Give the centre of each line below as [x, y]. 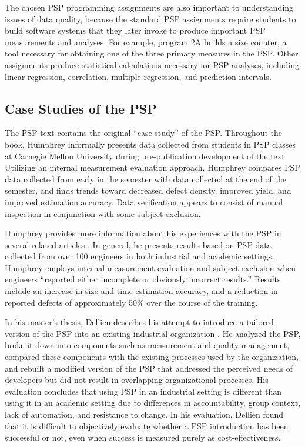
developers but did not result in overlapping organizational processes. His [137, 380]
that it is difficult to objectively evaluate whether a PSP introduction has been [147, 426]
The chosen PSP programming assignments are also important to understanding [149, 7]
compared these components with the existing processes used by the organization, [152, 357]
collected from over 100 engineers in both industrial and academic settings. [140, 256]
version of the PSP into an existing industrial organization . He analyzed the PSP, [153, 333]
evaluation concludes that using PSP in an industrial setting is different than [143, 391]
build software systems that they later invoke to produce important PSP [135, 30]
